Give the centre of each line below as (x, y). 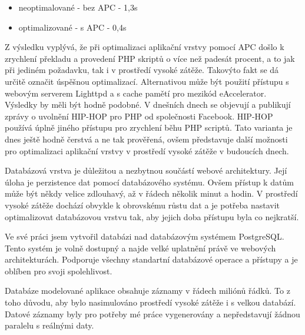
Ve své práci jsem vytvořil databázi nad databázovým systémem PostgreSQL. (145, 236)
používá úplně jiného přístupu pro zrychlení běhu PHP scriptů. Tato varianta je (149, 127)
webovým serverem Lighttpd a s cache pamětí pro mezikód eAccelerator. (136, 93)
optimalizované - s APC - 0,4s (72, 27)
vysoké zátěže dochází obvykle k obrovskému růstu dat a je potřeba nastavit (142, 205)
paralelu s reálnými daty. (49, 325)
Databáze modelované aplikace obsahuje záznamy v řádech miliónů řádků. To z (147, 291)
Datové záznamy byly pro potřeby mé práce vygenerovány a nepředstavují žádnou (152, 314)
